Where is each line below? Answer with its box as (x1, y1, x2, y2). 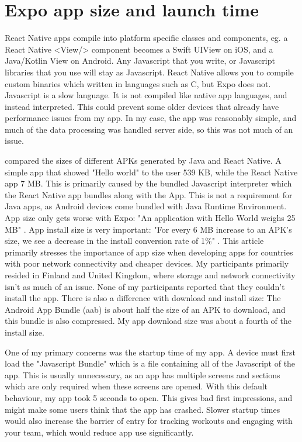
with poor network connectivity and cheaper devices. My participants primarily (5, 257, 289, 270)
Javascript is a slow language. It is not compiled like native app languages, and (5, 89, 287, 101)
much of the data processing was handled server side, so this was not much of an (5, 123, 293, 135)
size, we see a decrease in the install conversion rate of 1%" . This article (5, 234, 264, 247)
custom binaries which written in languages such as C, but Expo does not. (5, 77, 271, 89)
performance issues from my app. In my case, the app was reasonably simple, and (5, 112, 297, 124)
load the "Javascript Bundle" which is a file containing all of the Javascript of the (5, 357, 296, 370)
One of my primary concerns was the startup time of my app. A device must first (5, 346, 296, 358)
